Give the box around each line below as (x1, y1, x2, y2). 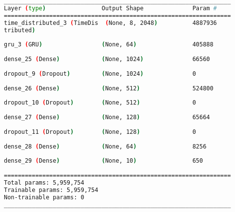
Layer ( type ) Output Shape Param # (4, 4, 217, 12)
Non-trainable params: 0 (4, 193, 84, 201)
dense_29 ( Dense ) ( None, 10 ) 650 (4, 157, 203, 165)
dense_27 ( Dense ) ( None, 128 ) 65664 (4, 114, 210, 121)
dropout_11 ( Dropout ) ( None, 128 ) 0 (4, 128, 196, 135)
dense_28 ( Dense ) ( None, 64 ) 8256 (4, 143, 207, 150)
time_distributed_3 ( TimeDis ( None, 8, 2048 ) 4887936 (4, 19, 217, 26)
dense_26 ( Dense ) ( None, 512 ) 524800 (4, 85, 214, 92)
